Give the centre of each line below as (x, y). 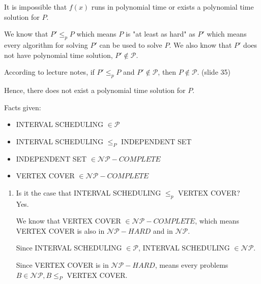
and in (163, 230)
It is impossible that (36, 7)
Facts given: (23, 107)
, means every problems (192, 264)
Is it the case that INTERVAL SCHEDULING (89, 192)
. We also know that (200, 44)
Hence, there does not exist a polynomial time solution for (95, 90)
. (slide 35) (214, 72)
